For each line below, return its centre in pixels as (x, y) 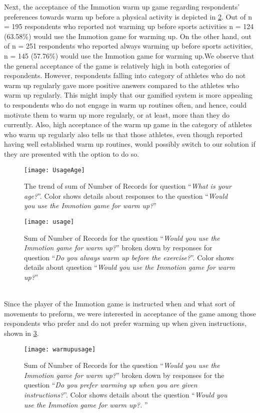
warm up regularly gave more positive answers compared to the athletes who (121, 85)
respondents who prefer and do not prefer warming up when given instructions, (125, 323)
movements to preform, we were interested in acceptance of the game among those (130, 313)
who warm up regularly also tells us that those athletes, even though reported (123, 134)
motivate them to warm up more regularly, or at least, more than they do (117, 114)
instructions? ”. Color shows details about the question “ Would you (126, 394)
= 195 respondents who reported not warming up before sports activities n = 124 (129, 26)
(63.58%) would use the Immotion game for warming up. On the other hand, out (128, 36)
